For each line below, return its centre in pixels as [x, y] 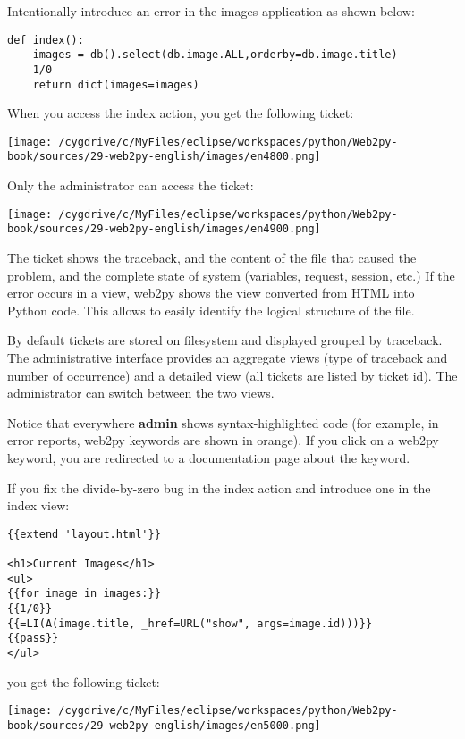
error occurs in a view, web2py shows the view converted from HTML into [211, 293]
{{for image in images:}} [84, 594]
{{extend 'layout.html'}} [84, 534]
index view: [38, 505]
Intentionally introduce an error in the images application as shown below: [211, 11]
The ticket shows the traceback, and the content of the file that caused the [212, 258]
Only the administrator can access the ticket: [131, 185]
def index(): [46, 40]
